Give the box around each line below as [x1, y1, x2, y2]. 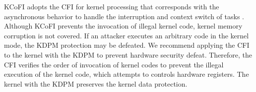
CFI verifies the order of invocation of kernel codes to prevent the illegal [4, 59, 224, 69]
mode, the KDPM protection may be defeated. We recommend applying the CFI [4, 40, 250, 50]
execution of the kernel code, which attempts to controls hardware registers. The [4, 69, 249, 79]
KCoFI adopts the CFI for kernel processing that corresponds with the [4, 1, 219, 11]
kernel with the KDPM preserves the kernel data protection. [4, 78, 188, 89]
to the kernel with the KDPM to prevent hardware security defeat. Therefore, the [4, 49, 253, 60]
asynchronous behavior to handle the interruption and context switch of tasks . [4, 11, 244, 21]
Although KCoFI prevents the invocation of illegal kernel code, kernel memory [4, 21, 243, 31]
